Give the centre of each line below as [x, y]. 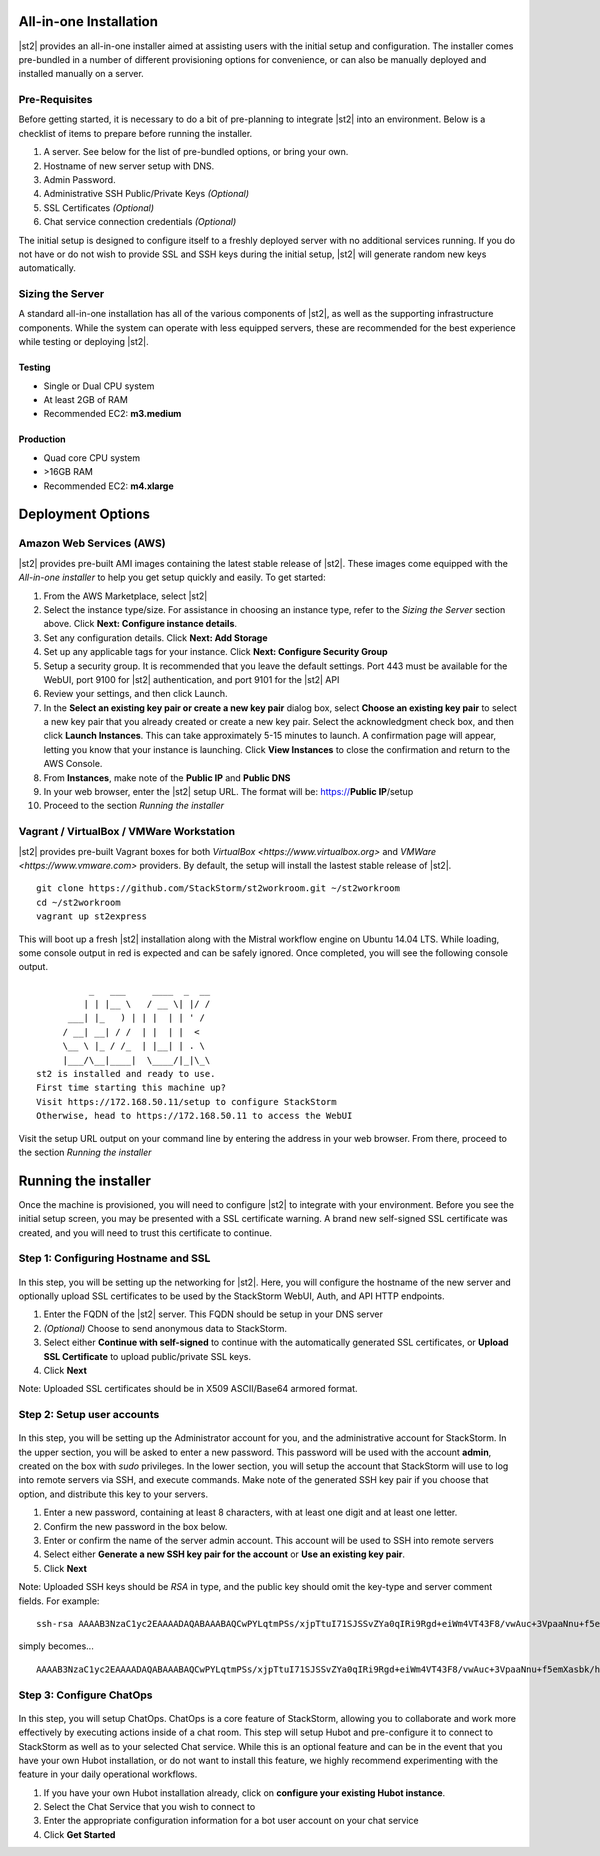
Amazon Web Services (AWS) [92, 543]
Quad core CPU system [91, 457]
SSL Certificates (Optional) [99, 207]
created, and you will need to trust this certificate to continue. [145, 1232]
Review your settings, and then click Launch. [135, 694]
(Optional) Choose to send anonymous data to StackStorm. [165, 1328]
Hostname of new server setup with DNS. [129, 166]
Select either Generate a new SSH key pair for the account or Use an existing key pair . [224, 1554]
